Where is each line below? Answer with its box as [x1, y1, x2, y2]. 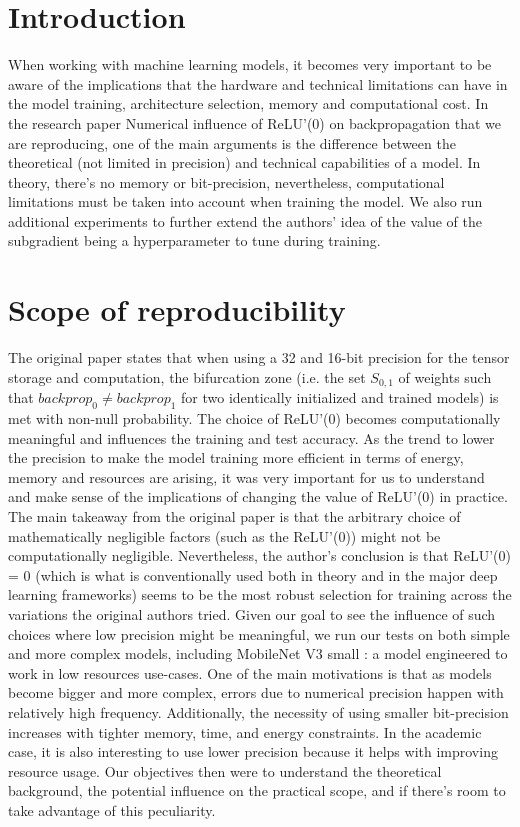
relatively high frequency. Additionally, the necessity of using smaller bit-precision [8, 701, 509, 722]
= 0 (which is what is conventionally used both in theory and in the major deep [8, 564, 498, 585]
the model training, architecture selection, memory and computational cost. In [8, 93, 489, 114]
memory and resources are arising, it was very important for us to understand [8, 466, 485, 487]
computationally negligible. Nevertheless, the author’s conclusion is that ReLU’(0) [8, 545, 511, 566]
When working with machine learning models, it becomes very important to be [8, 54, 492, 75]
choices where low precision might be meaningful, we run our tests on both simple [8, 623, 510, 644]
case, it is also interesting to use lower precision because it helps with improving [8, 741, 498, 762]
